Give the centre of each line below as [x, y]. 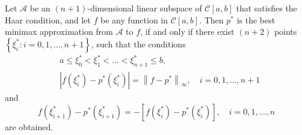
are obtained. [29, 126]
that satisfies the [267, 8]
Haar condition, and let [48, 19]
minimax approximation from [59, 31]
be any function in [134, 19]
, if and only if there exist [187, 31]
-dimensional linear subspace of [145, 8]
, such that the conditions [138, 43]
